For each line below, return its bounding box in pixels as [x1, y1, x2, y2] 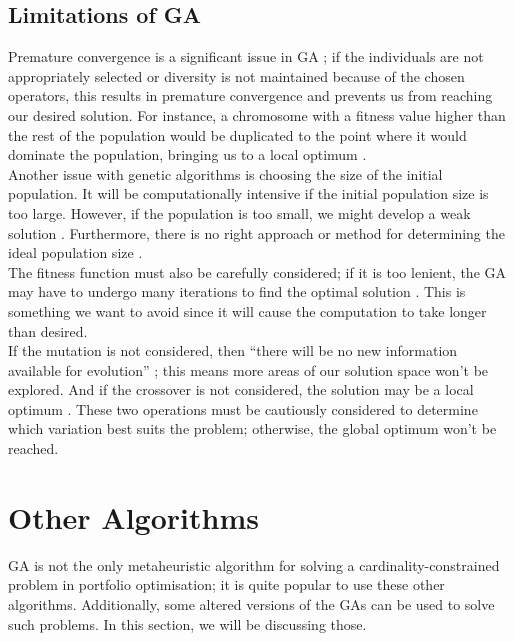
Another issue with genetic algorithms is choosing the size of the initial [8, 163, 443, 184]
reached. [8, 438, 59, 459]
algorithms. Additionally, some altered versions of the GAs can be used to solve [8, 593, 495, 614]
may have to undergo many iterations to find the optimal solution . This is [8, 281, 466, 302]
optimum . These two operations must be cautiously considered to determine [8, 398, 478, 419]
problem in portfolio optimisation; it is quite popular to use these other [8, 574, 445, 595]
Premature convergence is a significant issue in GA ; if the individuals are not [8, 46, 484, 67]
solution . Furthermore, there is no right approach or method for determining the [8, 222, 505, 243]
